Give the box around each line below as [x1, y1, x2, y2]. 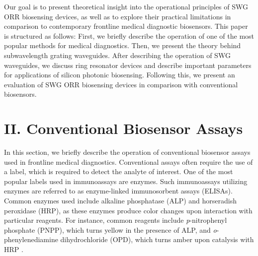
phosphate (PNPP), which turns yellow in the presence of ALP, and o [4, 224, 217, 235]
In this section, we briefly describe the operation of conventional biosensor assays [4, 147, 251, 157]
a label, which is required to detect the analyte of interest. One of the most [4, 166, 233, 177]
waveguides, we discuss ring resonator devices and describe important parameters [4, 60, 252, 70]
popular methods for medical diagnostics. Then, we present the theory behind [4, 40, 241, 51]
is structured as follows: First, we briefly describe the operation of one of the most [4, 30, 255, 41]
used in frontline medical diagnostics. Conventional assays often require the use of [4, 156, 253, 167]
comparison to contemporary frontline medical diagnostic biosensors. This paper [4, 21, 248, 31]
